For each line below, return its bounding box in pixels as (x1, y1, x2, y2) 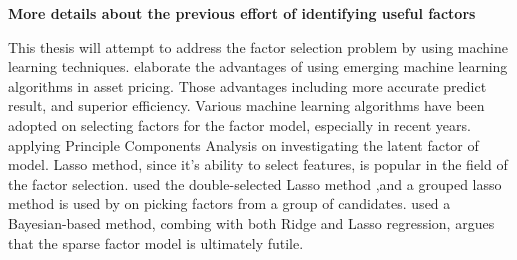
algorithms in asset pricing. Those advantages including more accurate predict (8, 75, 487, 96)
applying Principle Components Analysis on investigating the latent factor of (8, 134, 479, 155)
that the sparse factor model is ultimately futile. (8, 232, 304, 253)
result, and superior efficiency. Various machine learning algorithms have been (8, 95, 485, 116)
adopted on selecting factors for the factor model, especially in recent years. (8, 114, 471, 135)
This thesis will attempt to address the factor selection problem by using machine (8, 36, 508, 57)
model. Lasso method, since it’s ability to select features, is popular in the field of (8, 154, 508, 175)
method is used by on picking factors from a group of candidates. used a (8, 193, 451, 214)
